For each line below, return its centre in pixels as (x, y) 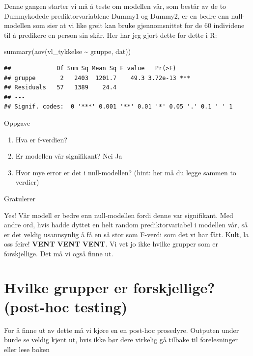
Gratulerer (20, 198)
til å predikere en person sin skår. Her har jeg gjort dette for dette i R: (111, 35)
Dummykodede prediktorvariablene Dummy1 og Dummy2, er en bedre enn (116, 15)
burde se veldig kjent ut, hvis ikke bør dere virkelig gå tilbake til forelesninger (121, 340)
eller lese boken (27, 349)
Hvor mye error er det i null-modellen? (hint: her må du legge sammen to (126, 172)
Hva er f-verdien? (41, 139)
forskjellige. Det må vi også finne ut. (59, 253)
